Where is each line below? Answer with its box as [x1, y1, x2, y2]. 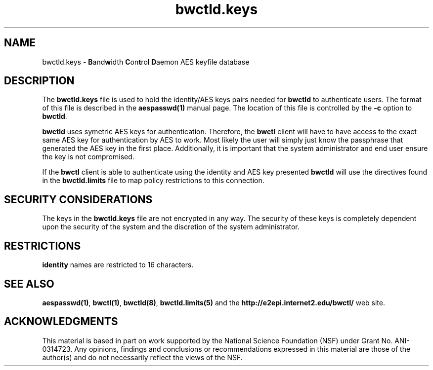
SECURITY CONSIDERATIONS [4, 193, 153, 206]
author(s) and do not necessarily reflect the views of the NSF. [42, 353, 243, 362]
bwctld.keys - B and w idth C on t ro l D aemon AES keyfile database [42, 57, 250, 66]
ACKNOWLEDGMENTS [4, 315, 118, 328]
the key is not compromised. [42, 152, 134, 161]
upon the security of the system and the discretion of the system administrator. [42, 222, 300, 231]
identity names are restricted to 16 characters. [42, 260, 194, 269]
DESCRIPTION [4, 74, 75, 87]
